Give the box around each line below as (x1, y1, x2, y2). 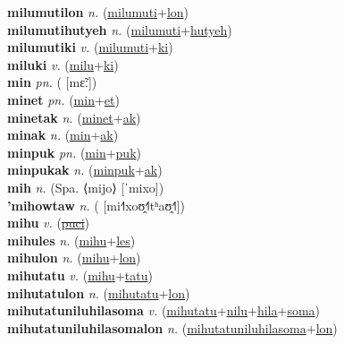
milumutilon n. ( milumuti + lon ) (7, 3, 189, 21)
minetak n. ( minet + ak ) (7, 107, 141, 126)
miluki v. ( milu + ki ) (7, 55, 119, 73)
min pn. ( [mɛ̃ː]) (7, 73, 97, 91)
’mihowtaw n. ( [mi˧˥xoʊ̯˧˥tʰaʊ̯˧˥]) (7, 195, 185, 214)
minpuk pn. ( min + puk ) (7, 142, 141, 161)
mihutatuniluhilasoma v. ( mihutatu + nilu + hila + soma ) (7, 301, 321, 320)
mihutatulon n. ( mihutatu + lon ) (7, 283, 190, 302)
